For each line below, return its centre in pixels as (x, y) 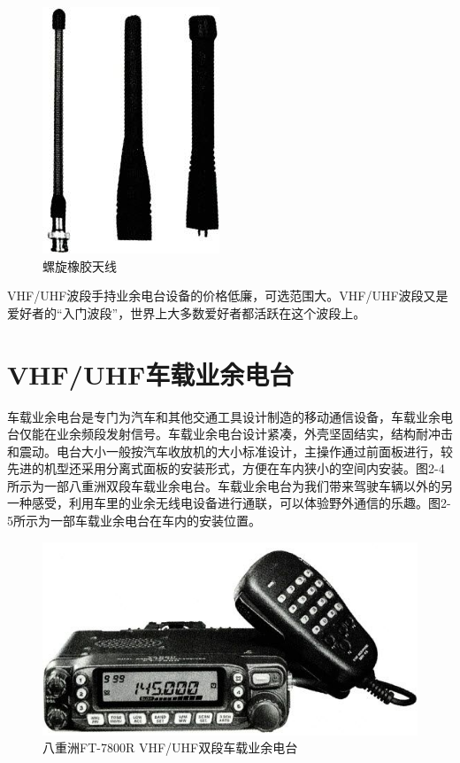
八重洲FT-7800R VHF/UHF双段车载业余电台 (170, 747)
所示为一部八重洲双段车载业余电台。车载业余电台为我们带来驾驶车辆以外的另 (230, 485)
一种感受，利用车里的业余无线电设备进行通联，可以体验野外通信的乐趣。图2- (229, 503)
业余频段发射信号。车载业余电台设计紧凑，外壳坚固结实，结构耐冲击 (254, 434)
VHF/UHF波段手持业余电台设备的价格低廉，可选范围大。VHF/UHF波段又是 (228, 296)
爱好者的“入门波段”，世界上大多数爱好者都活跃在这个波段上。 (187, 312)
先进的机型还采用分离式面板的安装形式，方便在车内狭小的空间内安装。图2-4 (226, 468)
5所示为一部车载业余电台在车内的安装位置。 (134, 521)
